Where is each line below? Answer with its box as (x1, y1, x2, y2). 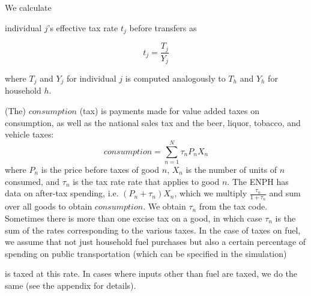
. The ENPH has (227, 175, 289, 187)
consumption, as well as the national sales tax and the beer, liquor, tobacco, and (5, 116, 301, 128)
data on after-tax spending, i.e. (5, 187, 119, 199)
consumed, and (5, 175, 60, 187)
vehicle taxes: (5, 128, 54, 140)
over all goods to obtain (5, 200, 92, 213)
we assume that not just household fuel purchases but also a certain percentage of (5, 235, 306, 248)
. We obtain (143, 200, 186, 213)
